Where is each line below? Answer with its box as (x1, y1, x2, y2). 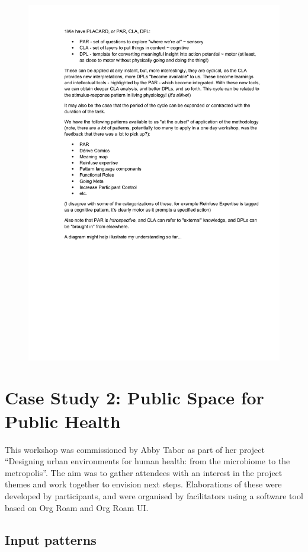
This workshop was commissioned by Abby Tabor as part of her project (5, 443, 265, 455)
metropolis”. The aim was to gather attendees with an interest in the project (5, 466, 283, 478)
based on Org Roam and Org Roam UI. (5, 501, 149, 513)
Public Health (5, 409, 121, 433)
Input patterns (5, 530, 97, 548)
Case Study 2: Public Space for (5, 385, 264, 410)
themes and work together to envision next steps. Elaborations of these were (5, 478, 282, 490)
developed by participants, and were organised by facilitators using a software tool (5, 489, 303, 502)
